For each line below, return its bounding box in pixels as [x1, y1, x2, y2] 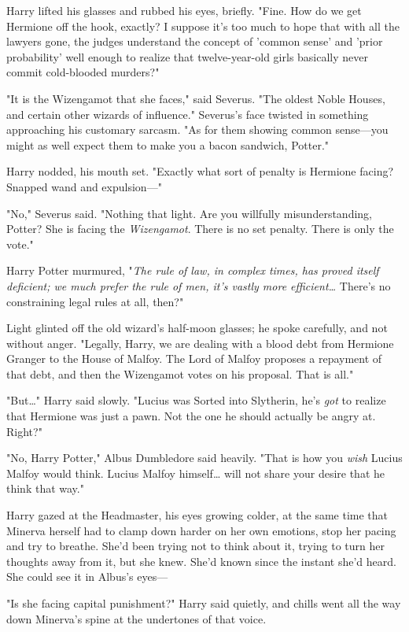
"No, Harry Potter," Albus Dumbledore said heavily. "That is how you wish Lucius [6, 449, 403, 466]
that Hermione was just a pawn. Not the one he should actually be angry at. [6, 408, 376, 424]
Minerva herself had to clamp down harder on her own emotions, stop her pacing [6, 522, 396, 538]
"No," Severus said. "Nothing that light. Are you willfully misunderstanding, [6, 205, 372, 221]
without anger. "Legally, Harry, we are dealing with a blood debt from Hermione [6, 334, 394, 351]
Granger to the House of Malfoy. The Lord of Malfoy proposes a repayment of [6, 350, 382, 367]
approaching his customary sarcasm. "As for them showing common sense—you [6, 121, 389, 138]
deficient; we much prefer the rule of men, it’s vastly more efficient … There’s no [6, 277, 391, 294]
